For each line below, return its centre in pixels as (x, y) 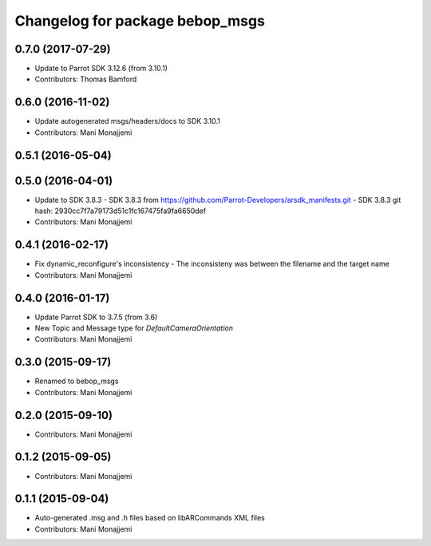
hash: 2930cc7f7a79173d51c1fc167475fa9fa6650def (121, 211)
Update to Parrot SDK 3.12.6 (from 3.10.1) (101, 69)
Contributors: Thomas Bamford (86, 79)
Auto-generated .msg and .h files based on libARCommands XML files (150, 518)
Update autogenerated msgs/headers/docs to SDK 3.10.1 (128, 121)
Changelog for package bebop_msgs (140, 21)
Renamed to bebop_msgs (77, 381)
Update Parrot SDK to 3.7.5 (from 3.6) (96, 317)
